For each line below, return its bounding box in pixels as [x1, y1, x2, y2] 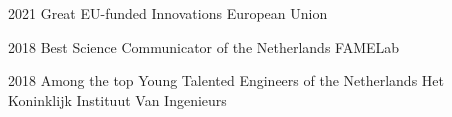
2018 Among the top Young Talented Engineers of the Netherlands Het [8, 70, 445, 91]
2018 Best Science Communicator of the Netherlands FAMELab [8, 36, 400, 57]
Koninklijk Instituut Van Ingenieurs [8, 89, 227, 110]
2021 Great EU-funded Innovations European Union [8, 3, 328, 23]
